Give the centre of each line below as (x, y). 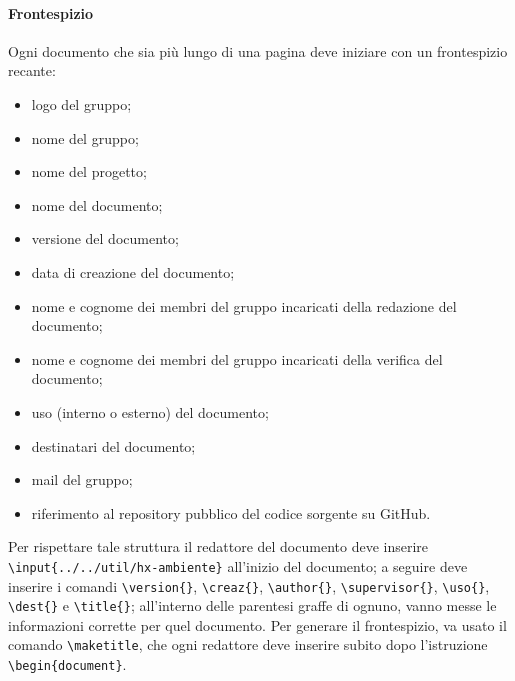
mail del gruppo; (82, 479)
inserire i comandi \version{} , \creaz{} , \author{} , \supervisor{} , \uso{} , (249, 585)
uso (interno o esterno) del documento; (150, 411)
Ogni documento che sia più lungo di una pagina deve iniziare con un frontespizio (258, 50)
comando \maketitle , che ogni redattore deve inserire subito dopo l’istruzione (248, 644)
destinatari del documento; (113, 445)
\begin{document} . (67, 664)
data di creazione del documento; (133, 271)
